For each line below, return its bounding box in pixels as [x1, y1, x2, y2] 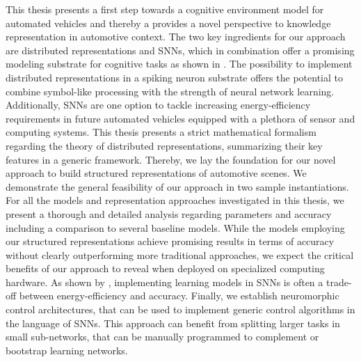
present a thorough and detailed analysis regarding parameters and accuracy [6, 206, 332, 221]
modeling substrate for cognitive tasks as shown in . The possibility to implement [6, 56, 353, 71]
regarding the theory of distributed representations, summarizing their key [6, 138, 323, 152]
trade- [326, 274, 352, 289]
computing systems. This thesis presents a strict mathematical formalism [6, 125, 316, 139]
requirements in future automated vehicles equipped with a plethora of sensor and [6, 111, 355, 125]
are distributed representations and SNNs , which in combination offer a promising [6, 42, 355, 57]
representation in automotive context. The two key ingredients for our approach [6, 29, 346, 44]
